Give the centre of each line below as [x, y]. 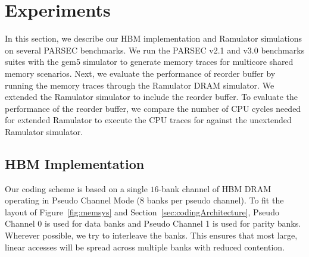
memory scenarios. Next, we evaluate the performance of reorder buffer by [140, 73]
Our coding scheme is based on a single [76, 188]
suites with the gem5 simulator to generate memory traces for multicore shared [149, 62]
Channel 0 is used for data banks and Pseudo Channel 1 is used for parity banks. [153, 223]
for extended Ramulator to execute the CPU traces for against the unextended [148, 120]
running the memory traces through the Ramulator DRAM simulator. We [140, 85]
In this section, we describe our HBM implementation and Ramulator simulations [154, 38]
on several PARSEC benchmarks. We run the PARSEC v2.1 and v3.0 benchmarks [155, 50]
